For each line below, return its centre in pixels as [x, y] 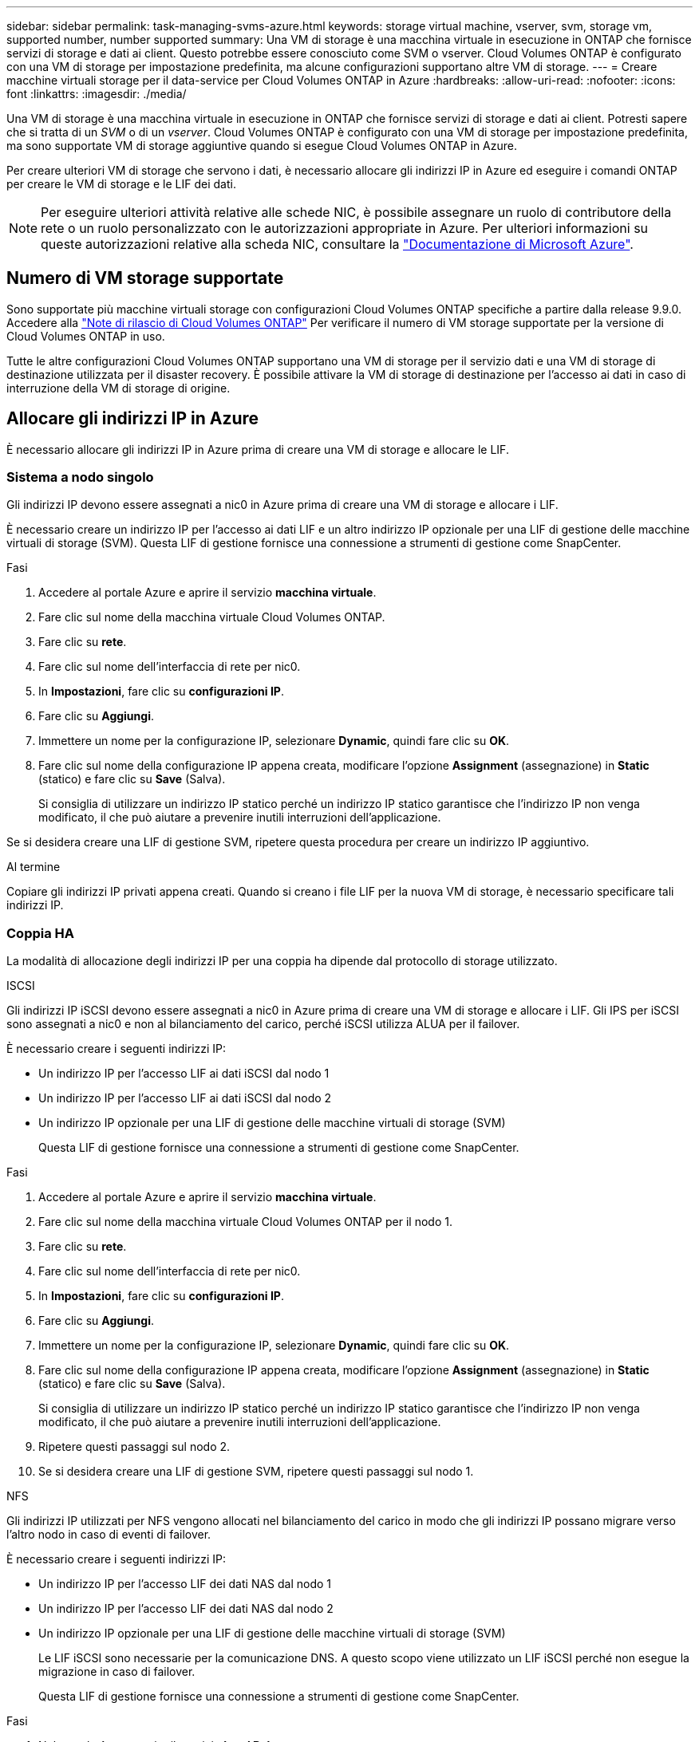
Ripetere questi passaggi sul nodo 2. [134, 1447]
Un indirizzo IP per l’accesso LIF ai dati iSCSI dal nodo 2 [185, 1098]
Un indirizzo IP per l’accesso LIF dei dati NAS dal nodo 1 [185, 1584]
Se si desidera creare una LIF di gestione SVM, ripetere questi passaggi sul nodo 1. [256, 1472]
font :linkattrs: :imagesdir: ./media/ [97, 94]
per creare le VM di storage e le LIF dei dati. [121, 184]
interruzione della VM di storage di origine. [118, 388]
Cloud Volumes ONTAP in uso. [86, 336]
